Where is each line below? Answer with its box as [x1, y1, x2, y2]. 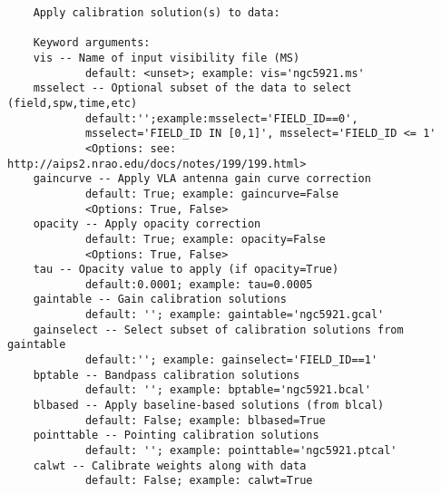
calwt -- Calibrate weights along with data [33, 459, 307, 472]
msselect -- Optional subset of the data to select [33, 82, 352, 95]
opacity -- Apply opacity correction [33, 218, 261, 231]
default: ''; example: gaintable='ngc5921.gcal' [84, 308, 385, 322]
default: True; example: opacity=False [84, 232, 326, 246]
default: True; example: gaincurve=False [84, 187, 339, 200]
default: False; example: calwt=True [84, 474, 313, 488]
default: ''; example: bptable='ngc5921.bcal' [84, 383, 371, 397]
